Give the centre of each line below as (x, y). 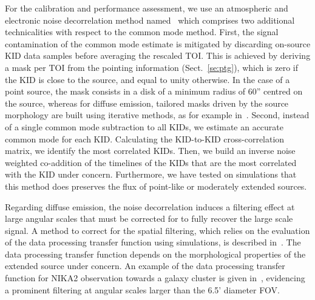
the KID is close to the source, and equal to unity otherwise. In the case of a (147, 79)
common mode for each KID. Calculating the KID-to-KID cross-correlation (145, 138)
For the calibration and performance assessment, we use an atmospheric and (147, 8)
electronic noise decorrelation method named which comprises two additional (150, 20)
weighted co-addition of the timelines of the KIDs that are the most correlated (151, 162)
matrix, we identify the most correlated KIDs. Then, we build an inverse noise (150, 151)
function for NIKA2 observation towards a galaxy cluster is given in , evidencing (155, 278)
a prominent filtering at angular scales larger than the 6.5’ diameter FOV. (142, 289)
